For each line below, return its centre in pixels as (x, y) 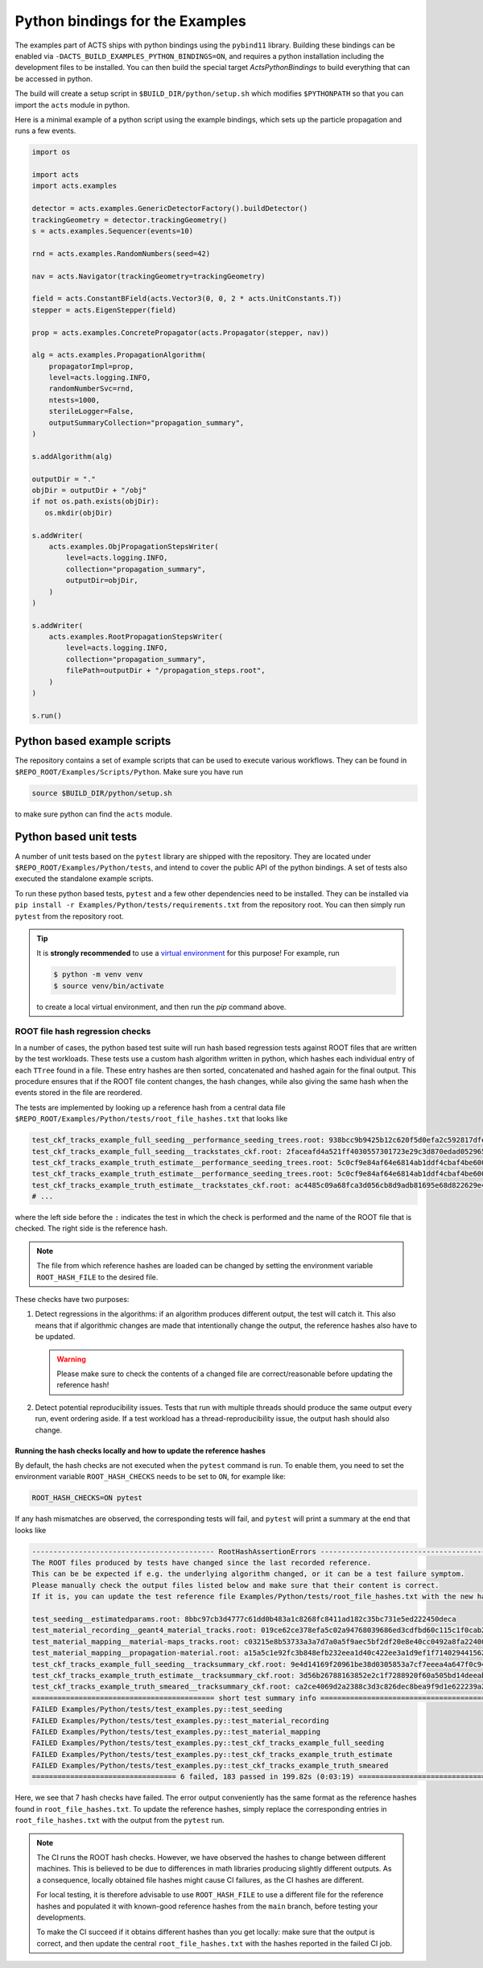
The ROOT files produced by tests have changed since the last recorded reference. (202, 1563)
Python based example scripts (93, 741)
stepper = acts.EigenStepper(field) (104, 310)
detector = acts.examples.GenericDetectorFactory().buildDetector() (170, 209)
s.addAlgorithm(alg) (72, 456)
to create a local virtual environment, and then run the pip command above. (161, 1007)
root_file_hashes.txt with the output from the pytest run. (120, 1821)
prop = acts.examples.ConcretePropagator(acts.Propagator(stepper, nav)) (180, 333)
